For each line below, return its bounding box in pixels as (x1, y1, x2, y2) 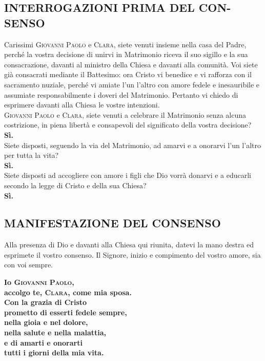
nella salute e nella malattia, (4, 327, 107, 338)
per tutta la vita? (4, 150, 59, 160)
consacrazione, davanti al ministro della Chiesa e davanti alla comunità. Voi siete (4, 59, 258, 69)
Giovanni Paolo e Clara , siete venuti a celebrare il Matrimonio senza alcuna (4, 109, 247, 120)
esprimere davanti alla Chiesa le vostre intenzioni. (4, 99, 160, 110)
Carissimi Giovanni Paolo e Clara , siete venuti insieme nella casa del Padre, (4, 39, 247, 49)
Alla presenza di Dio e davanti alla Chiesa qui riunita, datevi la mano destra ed (4, 239, 254, 250)
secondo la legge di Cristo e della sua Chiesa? (4, 179, 147, 190)
